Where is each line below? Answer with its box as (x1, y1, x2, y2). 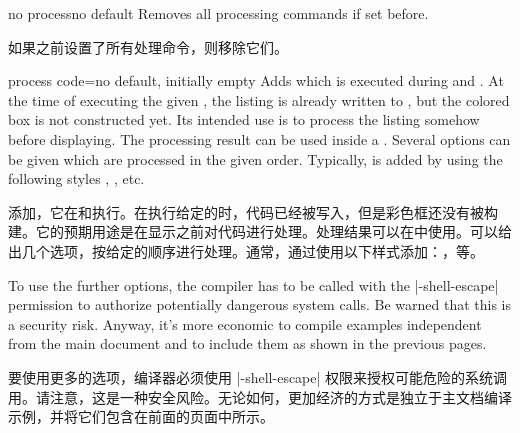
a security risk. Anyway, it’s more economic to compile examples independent (8, 313, 482, 334)
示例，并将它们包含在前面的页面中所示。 (8, 406, 274, 427)
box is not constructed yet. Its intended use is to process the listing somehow (8, 109, 480, 130)
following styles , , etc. (8, 168, 145, 189)
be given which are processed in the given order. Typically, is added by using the (8, 148, 503, 169)
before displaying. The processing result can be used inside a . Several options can (8, 128, 511, 149)
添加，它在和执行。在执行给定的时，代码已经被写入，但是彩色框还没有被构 (8, 201, 498, 222)
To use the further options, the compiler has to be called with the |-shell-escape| (8, 274, 499, 295)
